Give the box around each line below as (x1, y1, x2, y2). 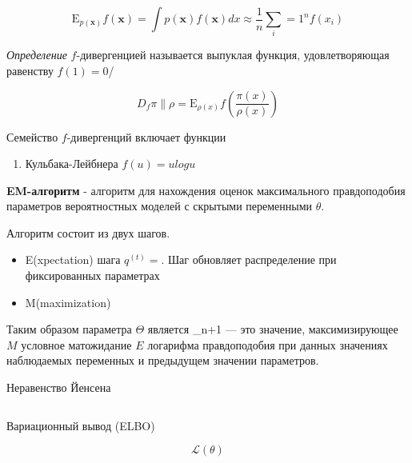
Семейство (6, 128, 58, 145)
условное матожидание (21, 336, 132, 353)
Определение (6, 46, 67, 63)
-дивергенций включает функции (66, 128, 226, 145)
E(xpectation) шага (25, 251, 121, 268)
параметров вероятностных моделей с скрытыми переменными (6, 198, 313, 214)
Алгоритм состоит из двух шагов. (6, 224, 170, 241)
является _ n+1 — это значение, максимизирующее (147, 321, 398, 337)
